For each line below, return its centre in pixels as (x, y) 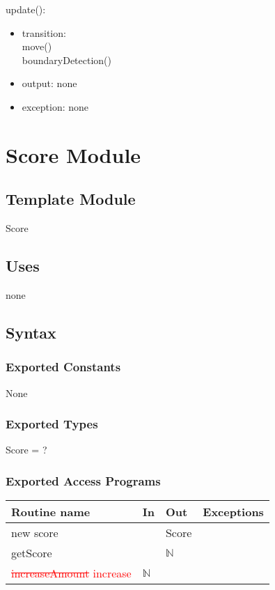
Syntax (31, 332)
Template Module (71, 199)
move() (37, 46)
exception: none (55, 106)
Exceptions (233, 512)
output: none (49, 83)
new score (35, 533)
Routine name (51, 512)
